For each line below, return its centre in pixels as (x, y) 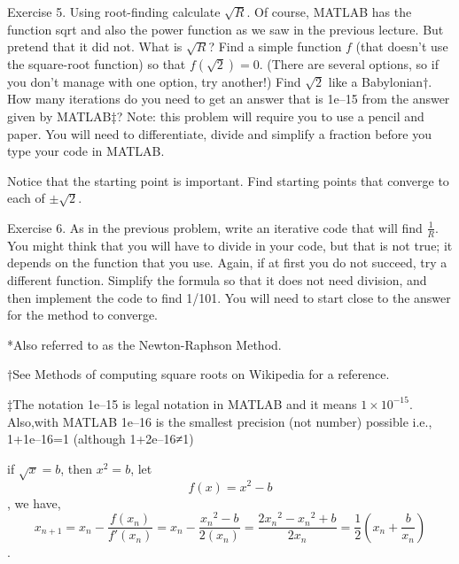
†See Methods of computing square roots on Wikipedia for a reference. (198, 374)
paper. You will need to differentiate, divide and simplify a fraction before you (220, 133)
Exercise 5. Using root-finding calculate (114, 12)
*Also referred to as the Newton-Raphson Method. (144, 344)
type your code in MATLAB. (86, 151)
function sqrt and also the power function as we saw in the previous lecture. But (226, 29)
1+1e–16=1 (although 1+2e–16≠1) (101, 439)
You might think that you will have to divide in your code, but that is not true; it (230, 245)
